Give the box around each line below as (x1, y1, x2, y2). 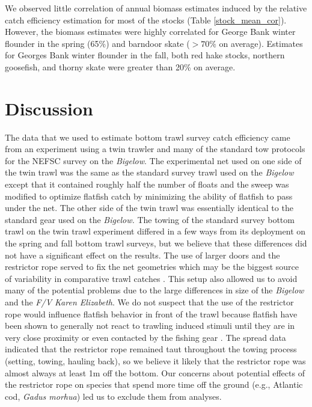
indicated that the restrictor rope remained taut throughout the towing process (5, 343, 297, 355)
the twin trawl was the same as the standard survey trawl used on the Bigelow (5, 166, 294, 179)
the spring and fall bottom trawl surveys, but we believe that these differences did (5, 237, 307, 249)
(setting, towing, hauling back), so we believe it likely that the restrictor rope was (5, 354, 306, 367)
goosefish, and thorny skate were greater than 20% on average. (5, 60, 236, 73)
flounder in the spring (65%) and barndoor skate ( (5, 37, 190, 49)
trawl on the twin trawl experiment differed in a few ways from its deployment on (5, 225, 306, 237)
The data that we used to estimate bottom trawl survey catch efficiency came (5, 130, 290, 143)
